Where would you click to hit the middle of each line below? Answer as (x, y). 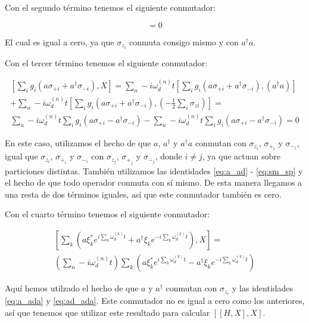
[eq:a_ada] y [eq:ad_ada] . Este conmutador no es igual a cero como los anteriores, (155, 301)
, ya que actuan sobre (241, 156)
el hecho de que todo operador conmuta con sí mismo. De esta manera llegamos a (154, 182)
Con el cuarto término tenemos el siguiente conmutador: (107, 214)
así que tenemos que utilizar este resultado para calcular (107, 312)
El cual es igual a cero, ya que (60, 41)
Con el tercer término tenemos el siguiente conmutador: (106, 62)
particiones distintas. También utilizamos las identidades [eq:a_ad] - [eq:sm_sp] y (154, 170)
